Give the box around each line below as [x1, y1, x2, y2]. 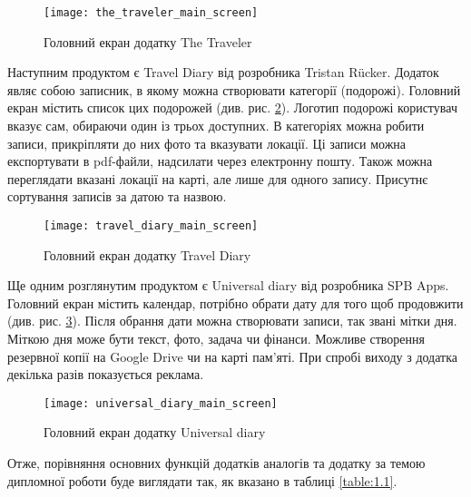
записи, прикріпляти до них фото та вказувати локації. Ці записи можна [7, 133, 407, 152]
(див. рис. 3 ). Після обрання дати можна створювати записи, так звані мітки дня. [7, 311, 457, 330]
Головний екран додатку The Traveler [44, 32, 252, 51]
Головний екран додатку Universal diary [44, 423, 266, 442]
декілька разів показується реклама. [7, 365, 204, 384]
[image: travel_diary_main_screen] [44, 219, 259, 232]
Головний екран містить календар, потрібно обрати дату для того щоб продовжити [7, 293, 464, 312]
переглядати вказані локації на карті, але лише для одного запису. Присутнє [7, 169, 428, 188]
